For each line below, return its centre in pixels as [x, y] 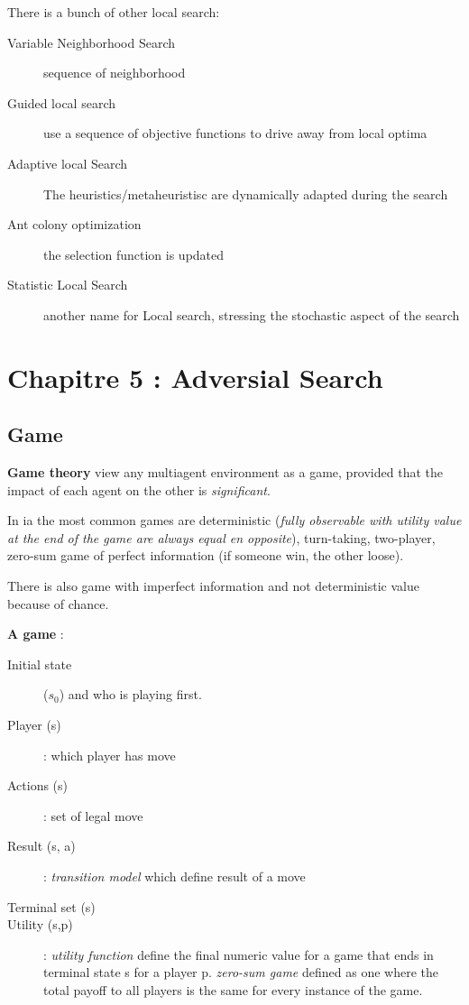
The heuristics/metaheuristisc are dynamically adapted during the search [246, 194]
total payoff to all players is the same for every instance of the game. [233, 989]
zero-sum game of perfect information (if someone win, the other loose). [206, 555]
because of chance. [58, 603]
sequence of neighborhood [115, 73]
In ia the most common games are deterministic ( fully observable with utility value [234, 520]
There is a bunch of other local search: [114, 12]
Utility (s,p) [40, 924]
